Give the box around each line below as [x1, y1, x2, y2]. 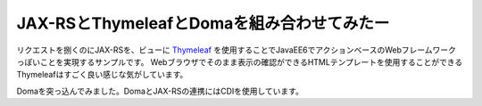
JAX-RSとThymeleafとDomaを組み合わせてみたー [16, 13, 390, 33]
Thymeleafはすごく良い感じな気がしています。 [16, 69, 188, 80]
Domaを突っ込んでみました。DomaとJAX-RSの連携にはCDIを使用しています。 [16, 86, 303, 96]
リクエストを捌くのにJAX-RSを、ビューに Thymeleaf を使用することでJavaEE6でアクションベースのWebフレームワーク [16, 45, 457, 55]
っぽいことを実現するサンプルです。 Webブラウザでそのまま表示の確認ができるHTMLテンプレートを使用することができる [16, 56, 463, 67]
